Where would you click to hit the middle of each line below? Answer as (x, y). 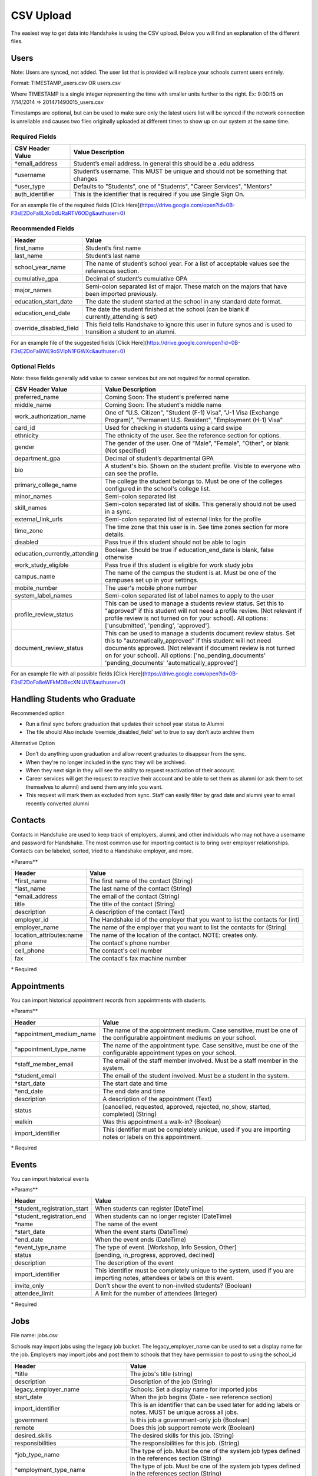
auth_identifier (34, 194)
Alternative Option (33, 743)
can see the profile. (132, 474)
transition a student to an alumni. (131, 332)
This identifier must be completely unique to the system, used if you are (194, 1271)
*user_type (30, 186)
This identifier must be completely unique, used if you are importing (196, 1129)
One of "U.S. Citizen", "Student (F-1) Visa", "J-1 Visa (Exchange (192, 413)
